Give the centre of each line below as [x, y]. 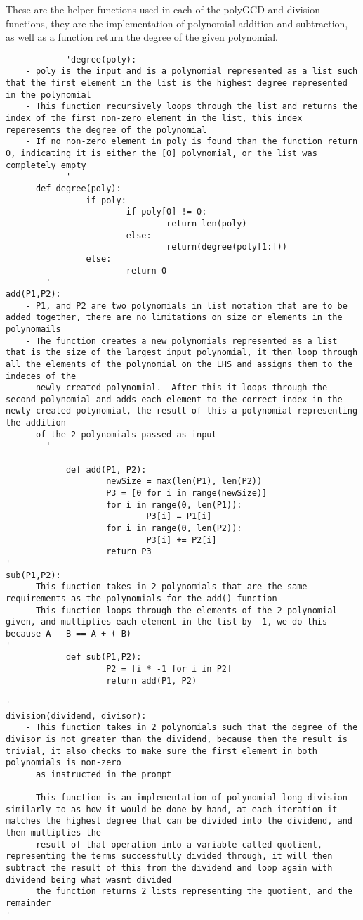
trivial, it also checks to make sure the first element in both [161, 751]
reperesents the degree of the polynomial [106, 130]
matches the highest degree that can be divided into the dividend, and [179, 821]
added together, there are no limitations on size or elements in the [174, 318]
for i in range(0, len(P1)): [174, 505]
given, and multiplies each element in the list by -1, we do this [167, 622]
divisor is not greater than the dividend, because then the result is [177, 739]
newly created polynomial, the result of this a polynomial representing [182, 411]
